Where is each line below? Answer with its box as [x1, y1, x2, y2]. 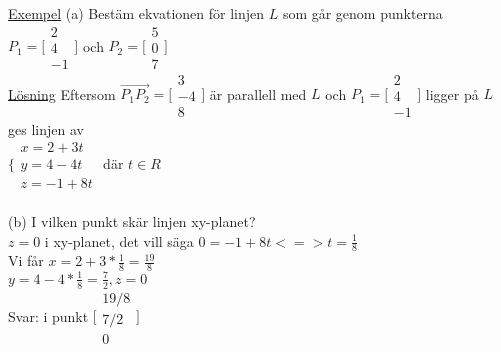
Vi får [8, 250, 44, 271]
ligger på [425, 83, 479, 104]
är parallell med [209, 83, 307, 104]
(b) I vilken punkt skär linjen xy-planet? [8, 211, 256, 232]
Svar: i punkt [8, 305, 89, 326]
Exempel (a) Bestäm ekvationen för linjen [8, 3, 265, 23]
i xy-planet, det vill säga [44, 230, 194, 251]
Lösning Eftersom [8, 83, 116, 104]
